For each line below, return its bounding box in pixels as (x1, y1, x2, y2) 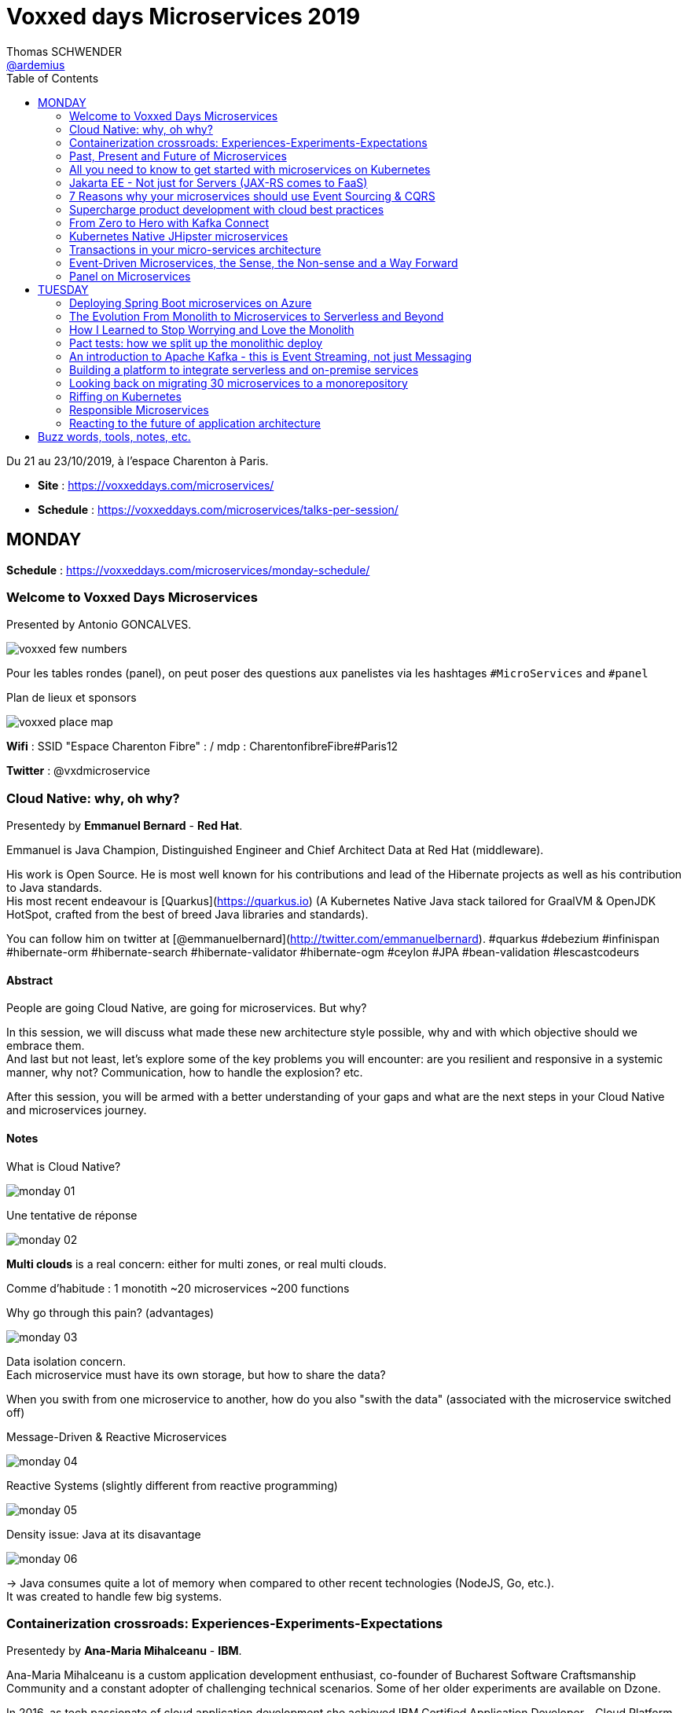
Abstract (6, 973, 53, 987)
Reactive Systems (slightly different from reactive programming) (6, 1478, 338, 1492)
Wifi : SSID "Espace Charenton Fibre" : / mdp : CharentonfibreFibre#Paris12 (6, 739, 399, 754)
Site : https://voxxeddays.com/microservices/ (38, 478, 274, 492)
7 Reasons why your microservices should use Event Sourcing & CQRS (69, 189, 435, 203)
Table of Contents (6, 71, 99, 85)
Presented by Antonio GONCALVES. (6, 618, 192, 632)
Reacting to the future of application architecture (69, 416, 321, 430)
